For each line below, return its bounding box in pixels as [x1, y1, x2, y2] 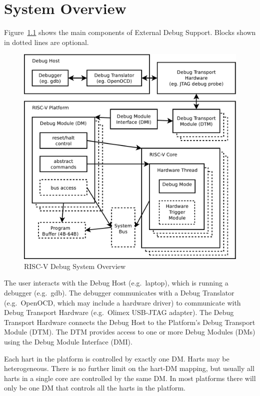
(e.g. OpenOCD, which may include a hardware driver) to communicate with [4, 297, 241, 307]
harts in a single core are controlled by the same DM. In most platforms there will [4, 372, 256, 383]
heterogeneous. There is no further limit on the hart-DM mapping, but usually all [4, 363, 254, 373]
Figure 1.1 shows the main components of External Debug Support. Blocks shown [4, 27, 256, 37]
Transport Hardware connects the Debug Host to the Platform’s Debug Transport [4, 316, 255, 327]
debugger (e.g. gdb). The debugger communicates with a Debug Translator [4, 287, 234, 298]
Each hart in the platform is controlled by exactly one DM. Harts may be [4, 353, 229, 363]
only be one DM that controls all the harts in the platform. [4, 382, 185, 393]
